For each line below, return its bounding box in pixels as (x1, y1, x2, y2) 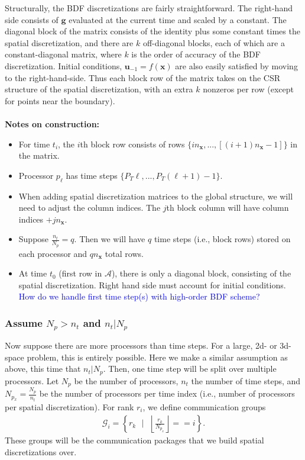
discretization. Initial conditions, (5, 59, 122, 72)
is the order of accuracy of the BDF (131, 48, 261, 60)
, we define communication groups (142, 400, 266, 413)
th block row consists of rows (80, 137, 185, 150)
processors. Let (5, 374, 59, 387)
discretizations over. (5, 445, 77, 458)
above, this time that (5, 362, 81, 375)
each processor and (18, 247, 87, 259)
